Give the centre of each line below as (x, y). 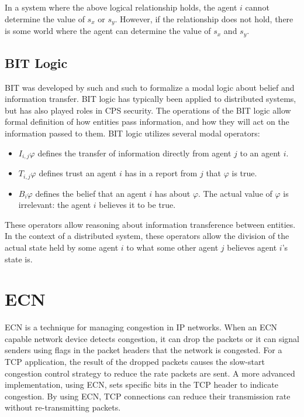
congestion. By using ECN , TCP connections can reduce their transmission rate (148, 396)
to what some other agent (172, 247)
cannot (257, 7)
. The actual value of (235, 193)
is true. (244, 173)
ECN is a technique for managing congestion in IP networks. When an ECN (141, 327)
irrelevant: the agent (55, 205)
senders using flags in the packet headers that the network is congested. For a (144, 350)
